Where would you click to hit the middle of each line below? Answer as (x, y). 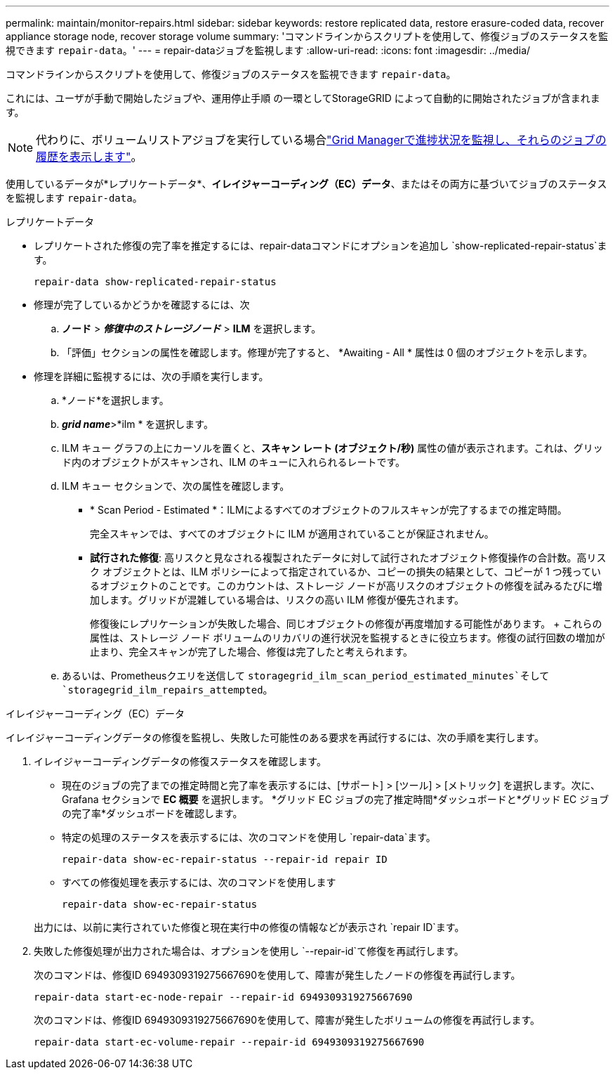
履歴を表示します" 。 (89, 157)
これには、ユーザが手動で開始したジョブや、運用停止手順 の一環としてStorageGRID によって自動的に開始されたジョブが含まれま (303, 98)
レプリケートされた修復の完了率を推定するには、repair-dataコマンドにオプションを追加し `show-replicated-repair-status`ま (320, 246)
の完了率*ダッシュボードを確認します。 (152, 813)
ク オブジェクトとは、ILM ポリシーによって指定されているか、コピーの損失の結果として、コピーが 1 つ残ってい (346, 572)
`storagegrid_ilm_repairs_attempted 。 (167, 690)
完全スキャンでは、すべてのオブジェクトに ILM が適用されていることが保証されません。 (292, 534)
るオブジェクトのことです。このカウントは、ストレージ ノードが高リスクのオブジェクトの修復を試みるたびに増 (346, 586)
